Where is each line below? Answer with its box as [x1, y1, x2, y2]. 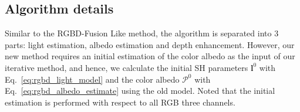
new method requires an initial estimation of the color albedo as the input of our [5, 50, 295, 62]
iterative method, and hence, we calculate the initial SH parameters [5, 61, 248, 73]
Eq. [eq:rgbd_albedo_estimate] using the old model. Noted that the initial [5, 84, 275, 97]
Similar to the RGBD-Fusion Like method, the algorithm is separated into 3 [5, 27, 279, 39]
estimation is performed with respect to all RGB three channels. [5, 96, 235, 108]
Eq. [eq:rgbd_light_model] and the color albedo [5, 73, 180, 85]
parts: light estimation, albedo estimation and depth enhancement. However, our [5, 38, 295, 50]
